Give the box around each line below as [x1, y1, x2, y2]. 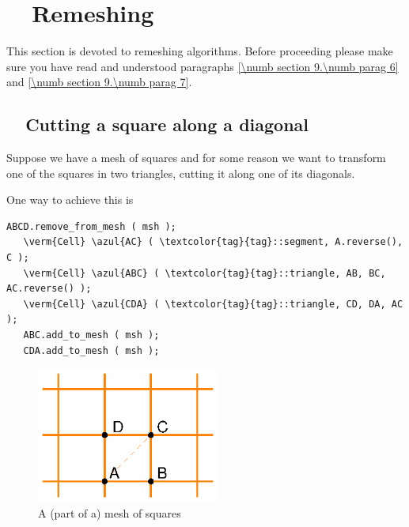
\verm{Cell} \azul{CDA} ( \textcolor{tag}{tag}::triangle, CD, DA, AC [23, 298, 403, 310]
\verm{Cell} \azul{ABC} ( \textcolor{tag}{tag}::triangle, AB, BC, [23, 267, 386, 279]
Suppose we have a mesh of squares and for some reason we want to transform [6, 149, 386, 166]
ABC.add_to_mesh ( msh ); [23, 329, 160, 341]
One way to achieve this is [6, 191, 134, 208]
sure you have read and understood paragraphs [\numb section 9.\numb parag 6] [6, 58, 399, 74]
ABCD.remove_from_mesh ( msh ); [6, 220, 176, 232]
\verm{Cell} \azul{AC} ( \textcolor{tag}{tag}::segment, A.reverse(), [23, 236, 403, 248]
